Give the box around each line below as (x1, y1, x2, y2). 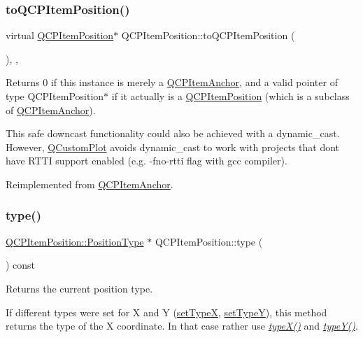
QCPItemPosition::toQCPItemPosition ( (121, 28, 295, 43)
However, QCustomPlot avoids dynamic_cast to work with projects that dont (6, 139, 340, 154)
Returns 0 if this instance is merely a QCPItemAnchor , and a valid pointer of (6, 75, 338, 90)
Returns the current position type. (6, 281, 153, 295)
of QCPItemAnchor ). (6, 102, 96, 117)
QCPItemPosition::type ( (155, 234, 263, 248)
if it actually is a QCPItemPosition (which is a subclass (111, 89, 350, 103)
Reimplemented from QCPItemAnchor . (6, 176, 173, 191)
